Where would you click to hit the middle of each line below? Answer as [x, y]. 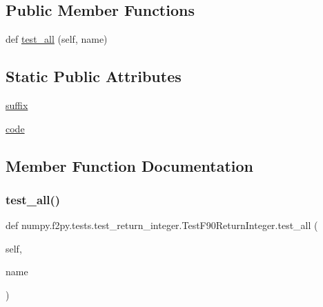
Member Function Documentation [130, 165]
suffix [17, 105]
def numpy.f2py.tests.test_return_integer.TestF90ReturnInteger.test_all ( [162, 225]
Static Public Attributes [94, 76]
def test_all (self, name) [57, 39]
